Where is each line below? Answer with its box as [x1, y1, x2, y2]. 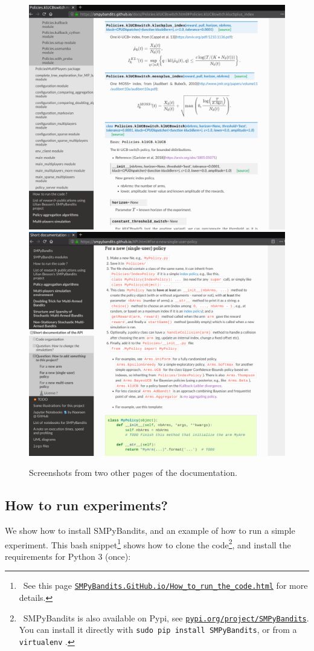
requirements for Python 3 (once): [5, 550, 131, 562]
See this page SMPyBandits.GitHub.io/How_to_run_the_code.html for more [23, 579, 308, 592]
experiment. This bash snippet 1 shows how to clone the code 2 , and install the [5, 536, 291, 551]
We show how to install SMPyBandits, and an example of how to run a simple [5, 524, 295, 536]
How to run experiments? [5, 496, 168, 515]
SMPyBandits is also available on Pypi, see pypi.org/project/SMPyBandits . [23, 611, 309, 624]
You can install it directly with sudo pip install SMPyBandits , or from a [19, 623, 297, 636]
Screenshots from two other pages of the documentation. [29, 466, 237, 479]
